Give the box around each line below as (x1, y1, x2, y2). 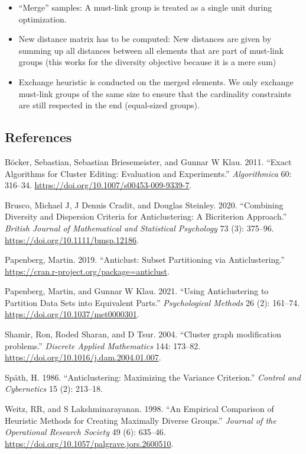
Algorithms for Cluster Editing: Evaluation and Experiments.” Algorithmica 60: (5, 167, 292, 179)
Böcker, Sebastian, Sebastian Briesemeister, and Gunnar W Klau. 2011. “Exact (5, 155, 292, 168)
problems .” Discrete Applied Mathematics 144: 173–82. (5, 339, 201, 352)
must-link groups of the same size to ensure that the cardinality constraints (18, 87, 291, 99)
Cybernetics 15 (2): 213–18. (5, 382, 103, 395)
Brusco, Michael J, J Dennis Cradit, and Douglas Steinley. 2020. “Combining (5, 198, 284, 211)
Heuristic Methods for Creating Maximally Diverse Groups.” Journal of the (5, 414, 276, 426)
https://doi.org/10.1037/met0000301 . (5, 308, 139, 320)
